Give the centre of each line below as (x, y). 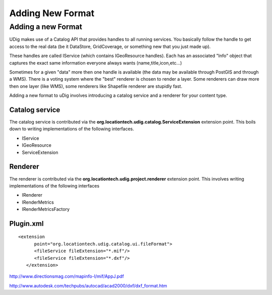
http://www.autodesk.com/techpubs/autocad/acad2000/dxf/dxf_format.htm (88, 285)
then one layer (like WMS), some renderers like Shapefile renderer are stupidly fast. (96, 86)
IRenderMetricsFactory (46, 209)
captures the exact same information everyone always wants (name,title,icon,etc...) (96, 63)
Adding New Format (52, 13)
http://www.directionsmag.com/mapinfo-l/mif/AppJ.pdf (67, 276)
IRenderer (32, 195)
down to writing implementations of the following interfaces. (72, 129)
